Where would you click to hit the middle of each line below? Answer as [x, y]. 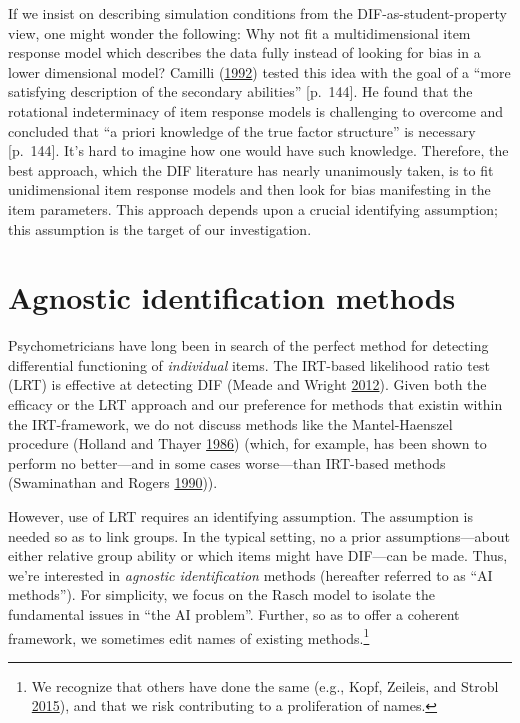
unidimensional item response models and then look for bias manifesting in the [249, 189]
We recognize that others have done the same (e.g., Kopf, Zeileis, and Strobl [265, 685]
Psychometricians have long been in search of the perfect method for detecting [248, 345]
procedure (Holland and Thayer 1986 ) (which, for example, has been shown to [247, 443]
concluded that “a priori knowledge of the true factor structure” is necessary [242, 130]
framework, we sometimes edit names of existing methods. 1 [189, 636]
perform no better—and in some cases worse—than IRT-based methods [227, 462]
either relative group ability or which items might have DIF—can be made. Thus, [258, 555]
